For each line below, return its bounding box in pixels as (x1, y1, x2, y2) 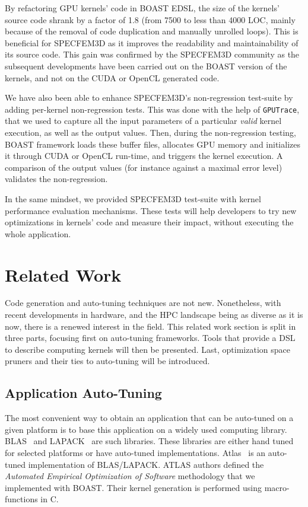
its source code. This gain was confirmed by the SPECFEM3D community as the (5, 48, 300, 60)
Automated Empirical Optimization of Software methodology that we (5, 470, 255, 482)
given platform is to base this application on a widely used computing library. (5, 423, 287, 435)
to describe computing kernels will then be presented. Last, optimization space (5, 343, 290, 355)
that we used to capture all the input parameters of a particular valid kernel (5, 114, 282, 127)
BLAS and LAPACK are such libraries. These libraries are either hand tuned (5, 435, 294, 447)
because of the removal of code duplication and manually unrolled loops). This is (5, 25, 299, 37)
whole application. (5, 227, 71, 240)
